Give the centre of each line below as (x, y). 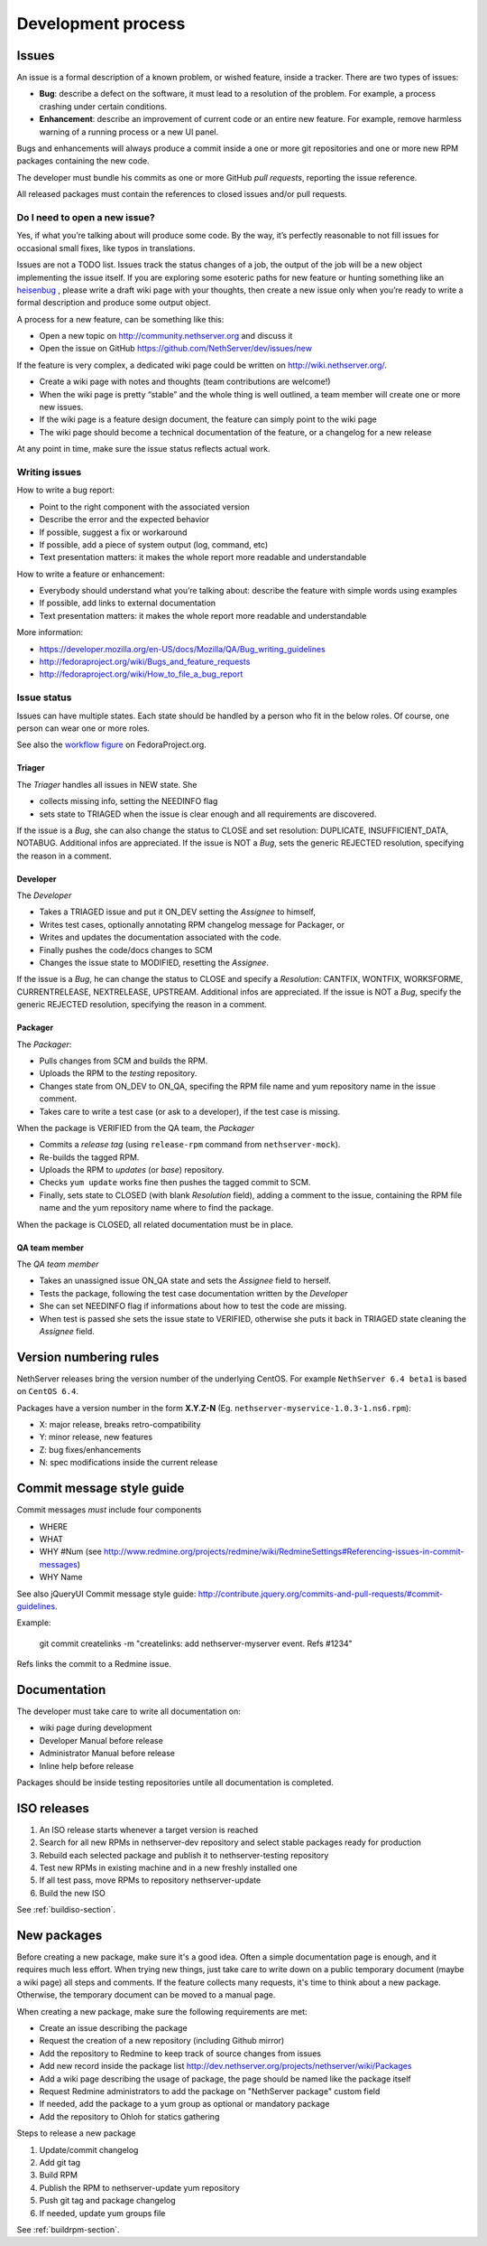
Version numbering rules (88, 1357)
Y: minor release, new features (96, 1437)
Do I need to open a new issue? (86, 217)
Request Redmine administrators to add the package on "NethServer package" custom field (210, 2091)
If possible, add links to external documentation (128, 603)
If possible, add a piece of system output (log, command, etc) (154, 544)
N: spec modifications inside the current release (129, 1463)
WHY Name (61, 1577)
